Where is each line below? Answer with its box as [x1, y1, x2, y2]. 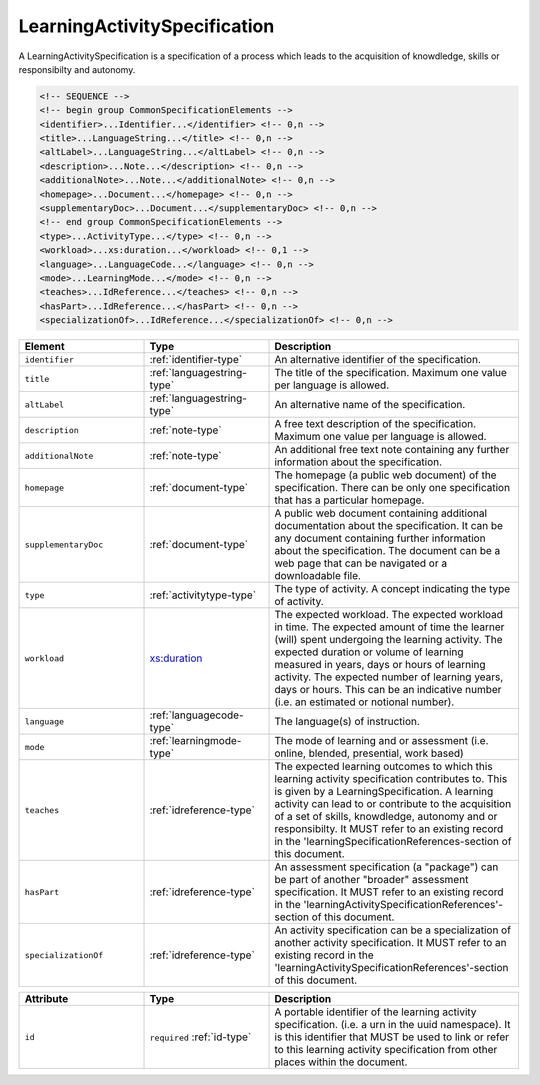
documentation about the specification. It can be [274, 519, 504, 533]
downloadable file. [274, 569, 362, 583]
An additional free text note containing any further [274, 443, 510, 457]
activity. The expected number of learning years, [274, 670, 504, 684]
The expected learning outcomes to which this [274, 760, 494, 774]
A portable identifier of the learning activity [274, 1005, 477, 1019]
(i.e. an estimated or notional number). [274, 695, 455, 709]
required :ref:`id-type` [149, 1030, 252, 1044]
